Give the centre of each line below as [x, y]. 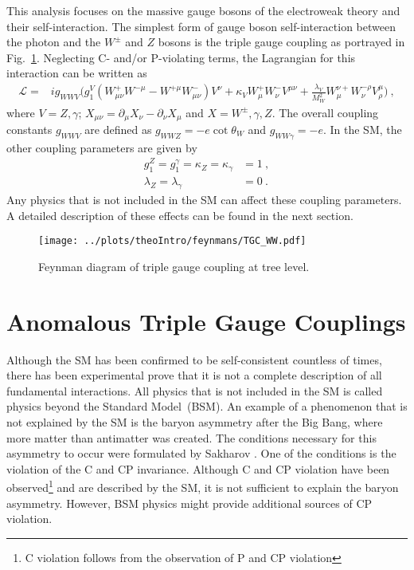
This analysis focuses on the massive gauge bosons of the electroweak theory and [203, 10]
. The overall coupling [325, 112]
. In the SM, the [362, 129]
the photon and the [54, 42]
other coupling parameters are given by [102, 147]
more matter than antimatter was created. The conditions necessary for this [191, 437]
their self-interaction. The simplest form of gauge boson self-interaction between [201, 26]
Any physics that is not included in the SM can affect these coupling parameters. [204, 200]
